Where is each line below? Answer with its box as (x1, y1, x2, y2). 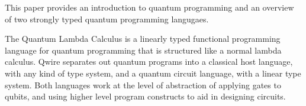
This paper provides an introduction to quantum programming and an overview (5, 1, 294, 13)
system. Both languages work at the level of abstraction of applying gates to (5, 78, 281, 91)
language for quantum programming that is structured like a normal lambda (5, 44, 282, 56)
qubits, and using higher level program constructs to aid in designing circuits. (5, 90, 286, 102)
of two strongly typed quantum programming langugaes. (5, 12, 209, 25)
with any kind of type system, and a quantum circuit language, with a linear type (5, 67, 301, 79)
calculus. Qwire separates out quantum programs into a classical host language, (5, 55, 293, 68)
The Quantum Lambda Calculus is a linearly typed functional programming (5, 32, 281, 45)
